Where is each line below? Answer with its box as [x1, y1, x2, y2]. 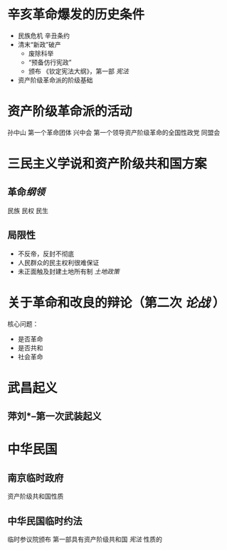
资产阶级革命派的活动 [7, 104, 133, 119]
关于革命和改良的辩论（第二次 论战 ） [7, 294, 226, 311]
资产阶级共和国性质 [7, 492, 64, 501]
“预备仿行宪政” [28, 58, 72, 66]
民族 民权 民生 [7, 206, 48, 215]
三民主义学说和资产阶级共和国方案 [7, 156, 208, 172]
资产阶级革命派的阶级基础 [17, 75, 93, 84]
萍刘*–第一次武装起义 [7, 410, 102, 423]
